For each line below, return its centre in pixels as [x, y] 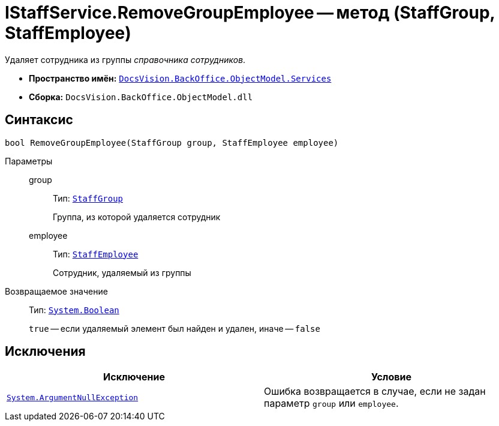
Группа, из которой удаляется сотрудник [137, 217]
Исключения [45, 352]
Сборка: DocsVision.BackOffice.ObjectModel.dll [141, 97]
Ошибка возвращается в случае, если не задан [375, 391]
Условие [391, 377]
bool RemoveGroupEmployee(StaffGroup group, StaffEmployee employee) [172, 142]
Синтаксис [39, 120]
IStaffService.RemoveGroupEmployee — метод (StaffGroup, [250, 13]
